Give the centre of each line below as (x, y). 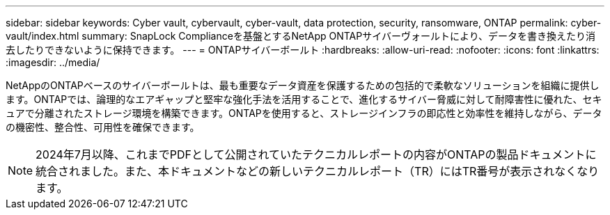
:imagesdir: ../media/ (53, 62)
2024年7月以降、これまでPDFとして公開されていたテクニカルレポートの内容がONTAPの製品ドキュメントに (316, 154)
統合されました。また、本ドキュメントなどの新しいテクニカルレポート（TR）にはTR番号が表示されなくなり (318, 171)
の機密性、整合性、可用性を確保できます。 (103, 127)
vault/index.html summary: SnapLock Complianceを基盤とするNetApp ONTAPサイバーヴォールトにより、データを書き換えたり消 (301, 36)
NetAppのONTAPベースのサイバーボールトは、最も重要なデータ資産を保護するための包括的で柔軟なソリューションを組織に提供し (303, 85)
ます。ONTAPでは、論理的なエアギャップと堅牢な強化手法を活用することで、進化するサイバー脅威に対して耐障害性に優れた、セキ (304, 99)
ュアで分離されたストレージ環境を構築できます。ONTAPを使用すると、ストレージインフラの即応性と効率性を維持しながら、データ (304, 113)
